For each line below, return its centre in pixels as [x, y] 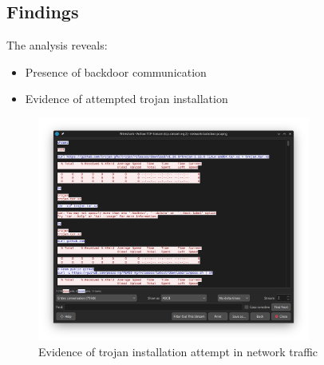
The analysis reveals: [57, 45]
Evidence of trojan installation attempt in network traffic [178, 352]
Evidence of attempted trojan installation [126, 99]
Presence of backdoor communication [116, 71]
